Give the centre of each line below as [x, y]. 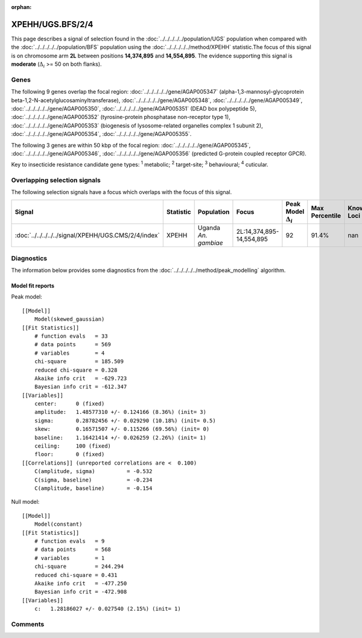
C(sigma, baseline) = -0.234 [93, 480]
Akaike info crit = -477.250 [81, 583]
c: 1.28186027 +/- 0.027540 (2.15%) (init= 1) [107, 609]
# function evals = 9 [69, 541]
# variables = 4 [69, 353]
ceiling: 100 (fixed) [73, 446]
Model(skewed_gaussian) [69, 319]
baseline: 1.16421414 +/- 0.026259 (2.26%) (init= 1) [120, 437]
